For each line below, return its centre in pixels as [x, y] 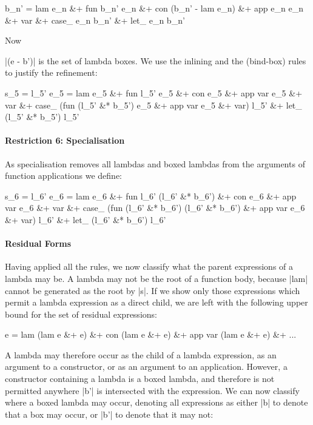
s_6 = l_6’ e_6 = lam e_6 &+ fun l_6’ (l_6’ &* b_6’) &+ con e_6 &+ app [151, 196]
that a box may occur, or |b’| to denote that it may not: [109, 414]
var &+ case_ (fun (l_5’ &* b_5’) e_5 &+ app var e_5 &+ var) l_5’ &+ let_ [153, 105]
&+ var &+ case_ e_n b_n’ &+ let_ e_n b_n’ [95, 20]
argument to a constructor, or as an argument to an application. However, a [146, 366]
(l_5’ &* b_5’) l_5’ [42, 117]
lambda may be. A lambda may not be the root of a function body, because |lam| [156, 278]
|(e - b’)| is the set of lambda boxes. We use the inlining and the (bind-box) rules [156, 60]
